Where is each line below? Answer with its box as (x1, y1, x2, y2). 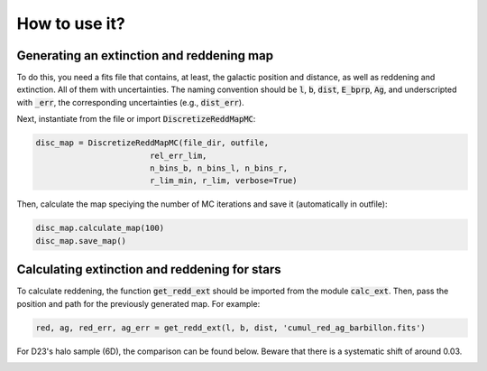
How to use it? (16, 14, 125, 33)
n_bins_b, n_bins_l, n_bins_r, (149, 163, 289, 173)
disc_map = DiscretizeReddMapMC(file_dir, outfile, (35, 138, 270, 148)
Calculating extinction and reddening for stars (16, 262, 281, 277)
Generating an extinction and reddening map (16, 48, 274, 63)
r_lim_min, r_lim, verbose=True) (149, 176, 298, 186)
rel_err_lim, (149, 150, 207, 161)
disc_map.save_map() (35, 236, 126, 246)
